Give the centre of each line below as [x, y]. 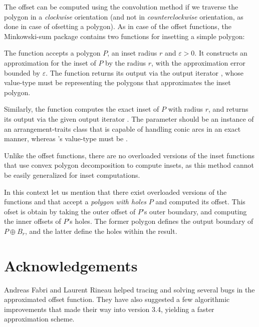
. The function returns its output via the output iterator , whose [145, 72]
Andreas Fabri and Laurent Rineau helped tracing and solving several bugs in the [129, 289]
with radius [186, 109]
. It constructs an [221, 53]
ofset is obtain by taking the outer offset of [70, 211]
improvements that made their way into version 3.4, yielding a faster [109, 309]
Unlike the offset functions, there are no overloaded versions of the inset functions [129, 155]
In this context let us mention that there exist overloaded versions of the [115, 192]
